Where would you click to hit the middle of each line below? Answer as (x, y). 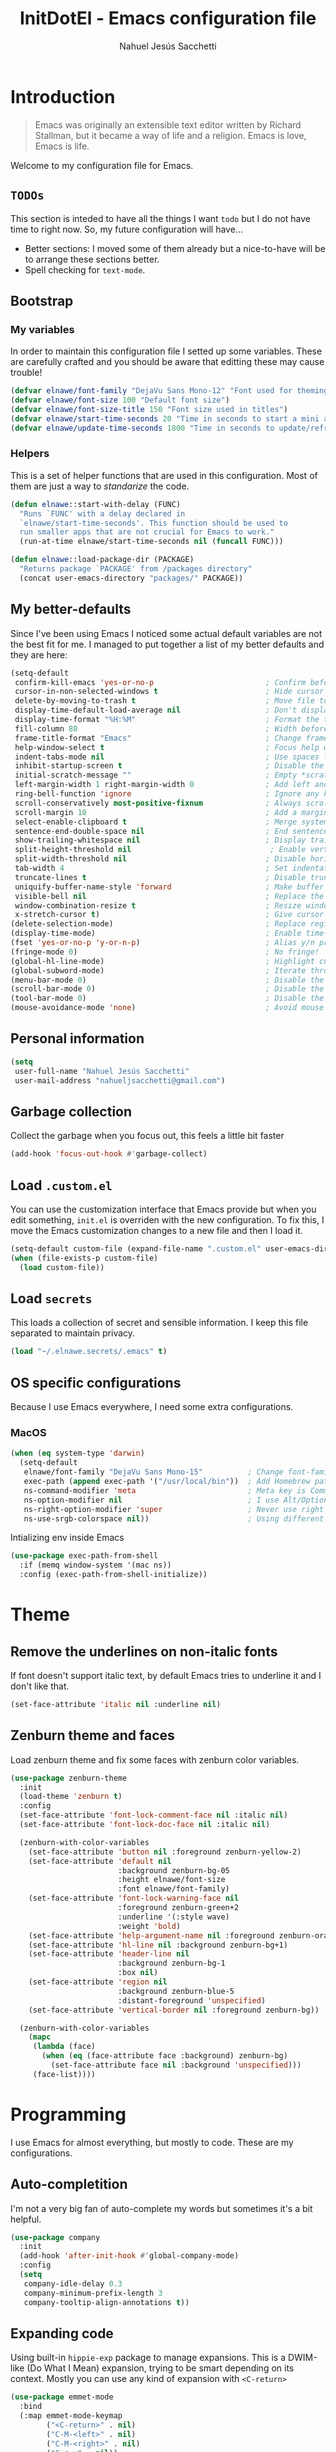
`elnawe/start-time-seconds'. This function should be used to (153, 523)
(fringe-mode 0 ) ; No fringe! (165, 952)
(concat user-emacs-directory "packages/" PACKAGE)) (131, 578)
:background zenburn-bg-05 (173, 1870)
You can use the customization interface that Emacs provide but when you (163, 1209)
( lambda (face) (64, 2047)
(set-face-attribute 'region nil (98, 1982)
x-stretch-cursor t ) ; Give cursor (169, 915)
